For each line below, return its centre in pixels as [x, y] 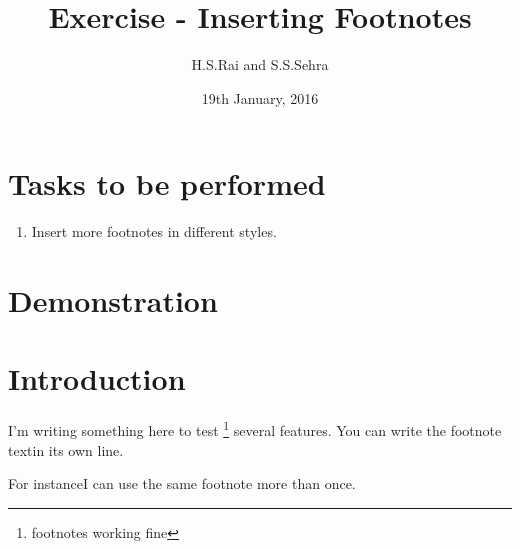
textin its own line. [66, 449]
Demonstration [113, 300]
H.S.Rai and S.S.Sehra [260, 64]
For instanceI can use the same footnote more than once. [182, 483]
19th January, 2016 [260, 97]
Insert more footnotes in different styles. [154, 231]
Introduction [97, 378]
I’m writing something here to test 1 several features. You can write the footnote [255, 428]
